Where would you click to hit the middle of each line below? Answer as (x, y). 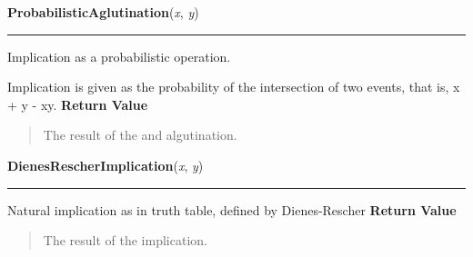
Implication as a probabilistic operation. (119, 56)
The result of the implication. (125, 240)
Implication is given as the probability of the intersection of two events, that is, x (234, 87)
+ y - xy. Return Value (78, 104)
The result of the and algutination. (140, 135)
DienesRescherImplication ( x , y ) (106, 165)
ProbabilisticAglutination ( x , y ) (103, 12)
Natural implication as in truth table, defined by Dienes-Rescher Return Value (232, 209)
